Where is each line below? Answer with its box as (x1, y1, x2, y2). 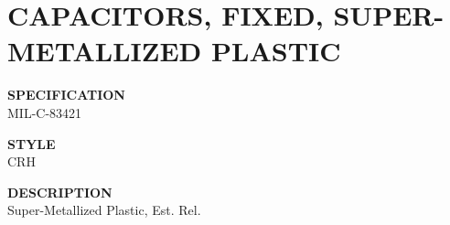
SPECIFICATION (7, 85, 125, 104)
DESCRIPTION (7, 182, 112, 201)
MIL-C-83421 (7, 102, 82, 122)
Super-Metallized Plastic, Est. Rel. (7, 200, 201, 220)
